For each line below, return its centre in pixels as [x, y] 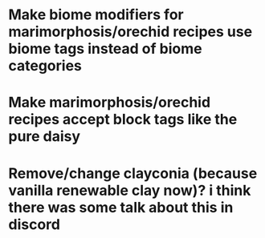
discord [34, 224]
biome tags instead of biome [105, 49]
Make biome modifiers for [96, 15]
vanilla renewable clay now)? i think [130, 190]
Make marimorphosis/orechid [110, 103]
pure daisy [45, 137]
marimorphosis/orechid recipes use [130, 32]
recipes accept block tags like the [123, 120]
